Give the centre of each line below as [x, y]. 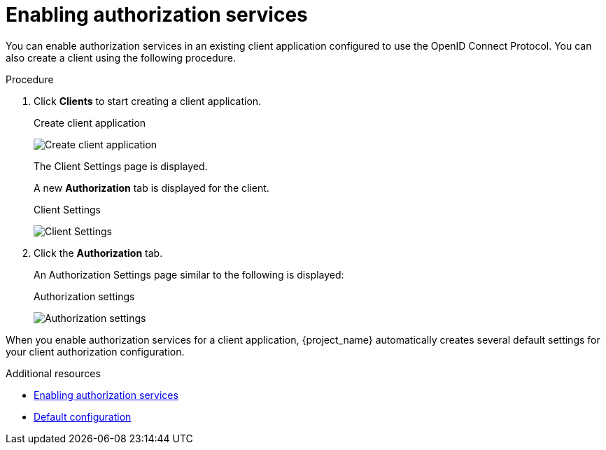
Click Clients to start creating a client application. [148, 101]
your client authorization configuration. [95, 351]
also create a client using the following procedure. [121, 57]
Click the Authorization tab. [98, 253]
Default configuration [83, 416]
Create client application [90, 122]
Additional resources [53, 373]
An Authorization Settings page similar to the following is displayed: [189, 274]
